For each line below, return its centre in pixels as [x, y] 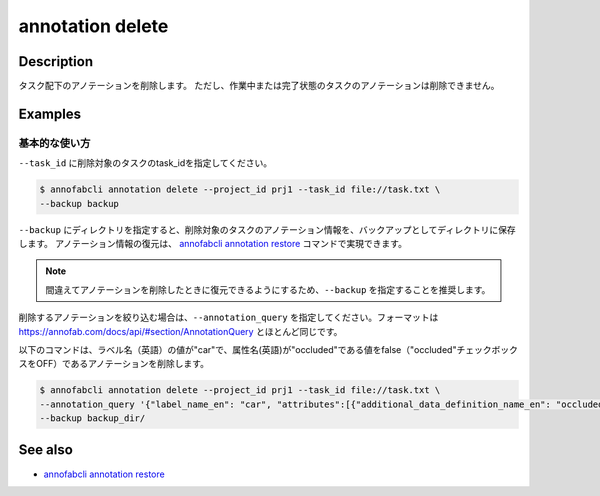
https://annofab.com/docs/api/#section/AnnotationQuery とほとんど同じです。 [180, 331]
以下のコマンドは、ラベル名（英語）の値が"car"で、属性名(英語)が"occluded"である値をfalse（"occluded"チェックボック [268, 349]
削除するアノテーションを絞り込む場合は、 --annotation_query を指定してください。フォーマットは [228, 317]
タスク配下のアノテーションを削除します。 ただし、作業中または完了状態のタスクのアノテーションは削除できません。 [259, 86]
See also [46, 450]
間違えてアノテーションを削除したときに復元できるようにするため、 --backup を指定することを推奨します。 [268, 289]
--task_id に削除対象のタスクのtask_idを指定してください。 [145, 163]
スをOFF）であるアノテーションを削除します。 [114, 364]
